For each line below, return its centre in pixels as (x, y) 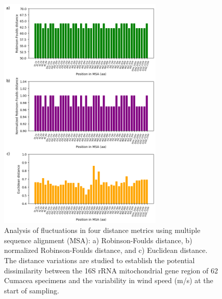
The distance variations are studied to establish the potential (100, 260)
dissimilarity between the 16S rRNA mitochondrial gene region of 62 (111, 270)
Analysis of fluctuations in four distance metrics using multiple (102, 230)
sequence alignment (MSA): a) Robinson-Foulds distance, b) (98, 240)
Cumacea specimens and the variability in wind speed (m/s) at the (109, 280)
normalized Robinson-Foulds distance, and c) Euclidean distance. (106, 250)
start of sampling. (32, 290)
